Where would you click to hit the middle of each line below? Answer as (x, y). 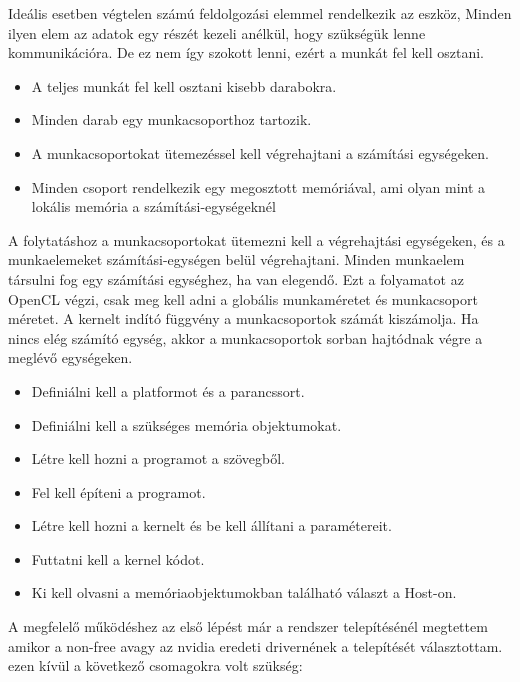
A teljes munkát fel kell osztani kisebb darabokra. (184, 85)
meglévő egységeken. (70, 357)
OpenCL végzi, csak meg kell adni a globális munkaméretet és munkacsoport (243, 298)
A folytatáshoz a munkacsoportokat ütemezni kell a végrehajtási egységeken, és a (256, 239)
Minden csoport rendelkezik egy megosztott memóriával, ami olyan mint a (258, 186)
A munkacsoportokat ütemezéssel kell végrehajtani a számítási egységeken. (260, 152)
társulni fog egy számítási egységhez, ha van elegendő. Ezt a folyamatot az (236, 278)
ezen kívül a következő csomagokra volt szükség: (155, 665)
